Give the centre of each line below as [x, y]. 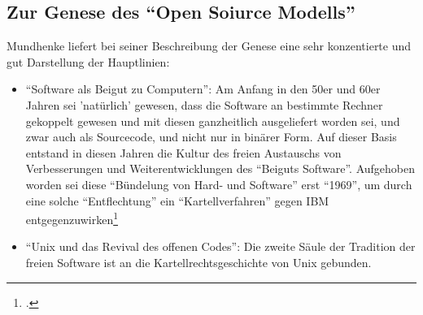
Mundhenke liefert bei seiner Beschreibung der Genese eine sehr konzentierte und [209, 46]
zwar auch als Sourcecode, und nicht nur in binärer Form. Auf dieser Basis [211, 137]
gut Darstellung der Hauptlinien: [88, 61]
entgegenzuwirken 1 [72, 218]
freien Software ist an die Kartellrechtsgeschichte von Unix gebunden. [198, 262]
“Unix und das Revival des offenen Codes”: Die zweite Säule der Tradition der [220, 246]
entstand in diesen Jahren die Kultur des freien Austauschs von [183, 152]
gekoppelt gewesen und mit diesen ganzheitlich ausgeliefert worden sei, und [213, 121]
